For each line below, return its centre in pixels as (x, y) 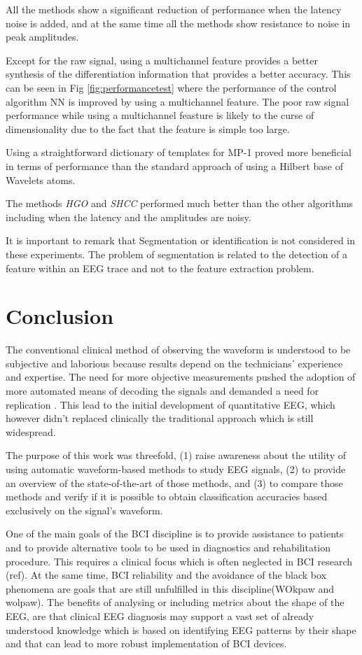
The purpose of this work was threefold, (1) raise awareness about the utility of (176, 455)
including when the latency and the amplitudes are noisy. (128, 217)
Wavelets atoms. (41, 179)
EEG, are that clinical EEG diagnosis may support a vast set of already (160, 615)
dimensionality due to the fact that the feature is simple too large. (148, 128)
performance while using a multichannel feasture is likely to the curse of (160, 115)
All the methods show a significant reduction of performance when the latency (174, 9)
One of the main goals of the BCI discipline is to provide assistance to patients (175, 534)
